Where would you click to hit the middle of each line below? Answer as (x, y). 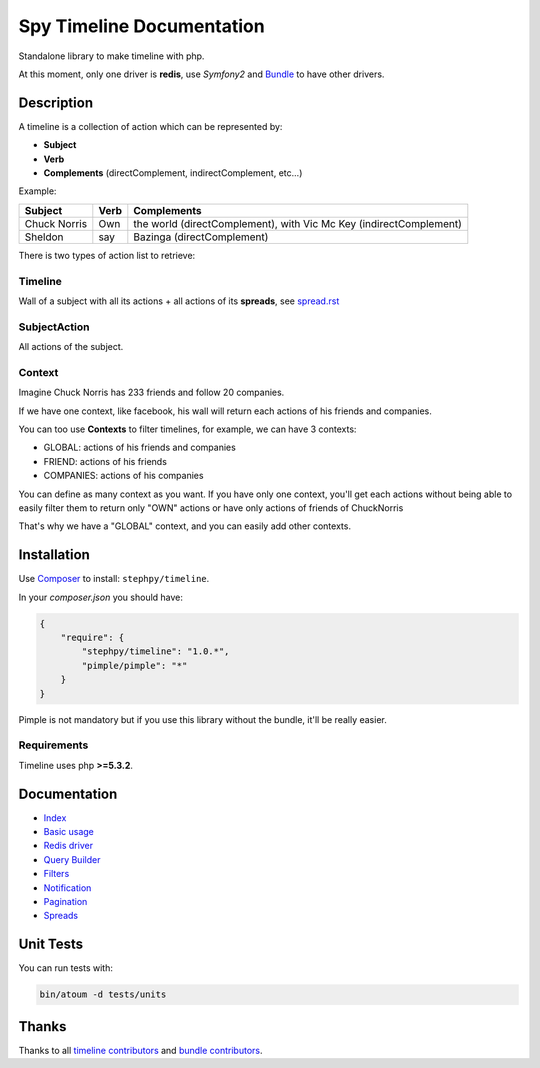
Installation (54, 555)
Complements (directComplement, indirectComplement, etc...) (173, 173)
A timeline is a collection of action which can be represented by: (150, 126)
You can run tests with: (66, 968)
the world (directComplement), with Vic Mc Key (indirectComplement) (297, 223)
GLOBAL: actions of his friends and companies (140, 447)
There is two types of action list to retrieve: (107, 255)
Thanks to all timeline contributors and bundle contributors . (140, 1050)
